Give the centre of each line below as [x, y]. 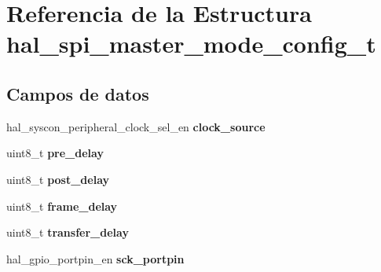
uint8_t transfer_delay [68, 232]
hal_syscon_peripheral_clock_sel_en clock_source [136, 126]
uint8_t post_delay [58, 179]
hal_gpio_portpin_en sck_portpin [95, 258]
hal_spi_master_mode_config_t [191, 44]
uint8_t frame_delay [62, 206]
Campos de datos [78, 93]
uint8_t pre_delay [55, 153]
